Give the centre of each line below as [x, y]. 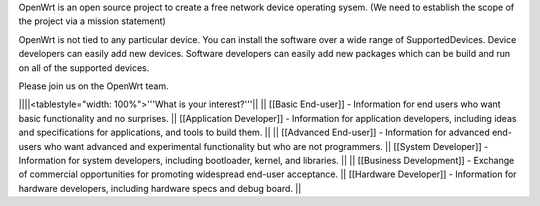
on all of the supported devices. [84, 67]
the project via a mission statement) [92, 21]
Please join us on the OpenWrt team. [93, 86]
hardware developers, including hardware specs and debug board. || [160, 188]
